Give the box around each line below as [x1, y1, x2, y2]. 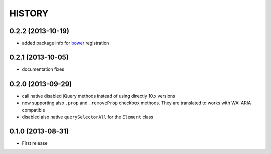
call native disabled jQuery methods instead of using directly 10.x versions [22, 93, 175, 99]
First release [22, 140, 48, 146]
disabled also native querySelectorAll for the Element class [22, 114, 153, 120]
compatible [22, 107, 45, 113]
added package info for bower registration [22, 40, 109, 46]
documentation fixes [22, 66, 65, 72]
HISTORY [9, 8, 49, 19]
